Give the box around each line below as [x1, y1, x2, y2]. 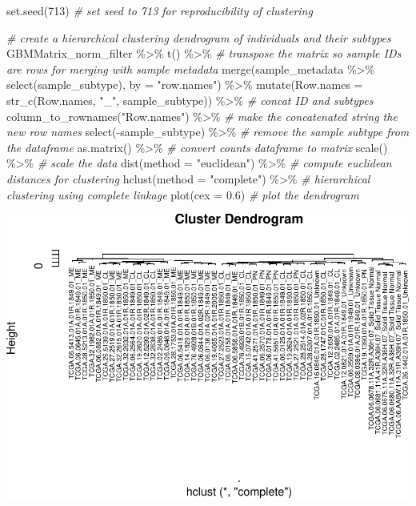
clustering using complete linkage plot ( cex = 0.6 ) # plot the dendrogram [6, 186, 359, 203]
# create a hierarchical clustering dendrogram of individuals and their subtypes [6, 29, 391, 46]
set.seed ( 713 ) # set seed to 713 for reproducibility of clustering [6, 2, 313, 18]
